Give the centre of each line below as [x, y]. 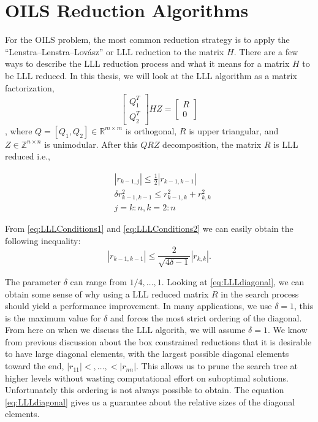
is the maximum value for [53, 317]
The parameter [33, 281]
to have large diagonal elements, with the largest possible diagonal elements [147, 354]
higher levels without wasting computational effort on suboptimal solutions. [147, 378]
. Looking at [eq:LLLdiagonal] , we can [233, 281]
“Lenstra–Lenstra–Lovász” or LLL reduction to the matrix [115, 51]
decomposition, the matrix [212, 144]
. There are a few [266, 51]
